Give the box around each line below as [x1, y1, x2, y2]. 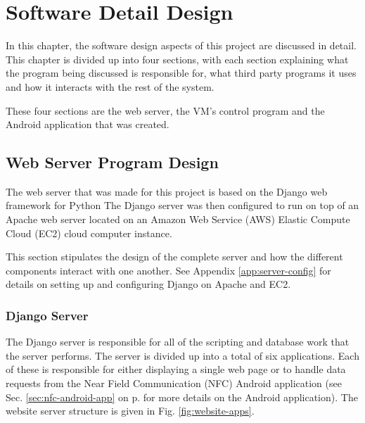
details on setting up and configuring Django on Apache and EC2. [6, 277, 291, 291]
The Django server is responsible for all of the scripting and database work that [6, 334, 350, 349]
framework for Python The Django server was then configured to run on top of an [6, 198, 359, 213]
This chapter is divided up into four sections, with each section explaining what [6, 51, 349, 66]
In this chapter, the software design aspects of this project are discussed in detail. [6, 38, 357, 53]
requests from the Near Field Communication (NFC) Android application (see [6, 376, 342, 391]
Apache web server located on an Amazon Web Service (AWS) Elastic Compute [6, 212, 350, 227]
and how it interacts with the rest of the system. [6, 79, 214, 94]
